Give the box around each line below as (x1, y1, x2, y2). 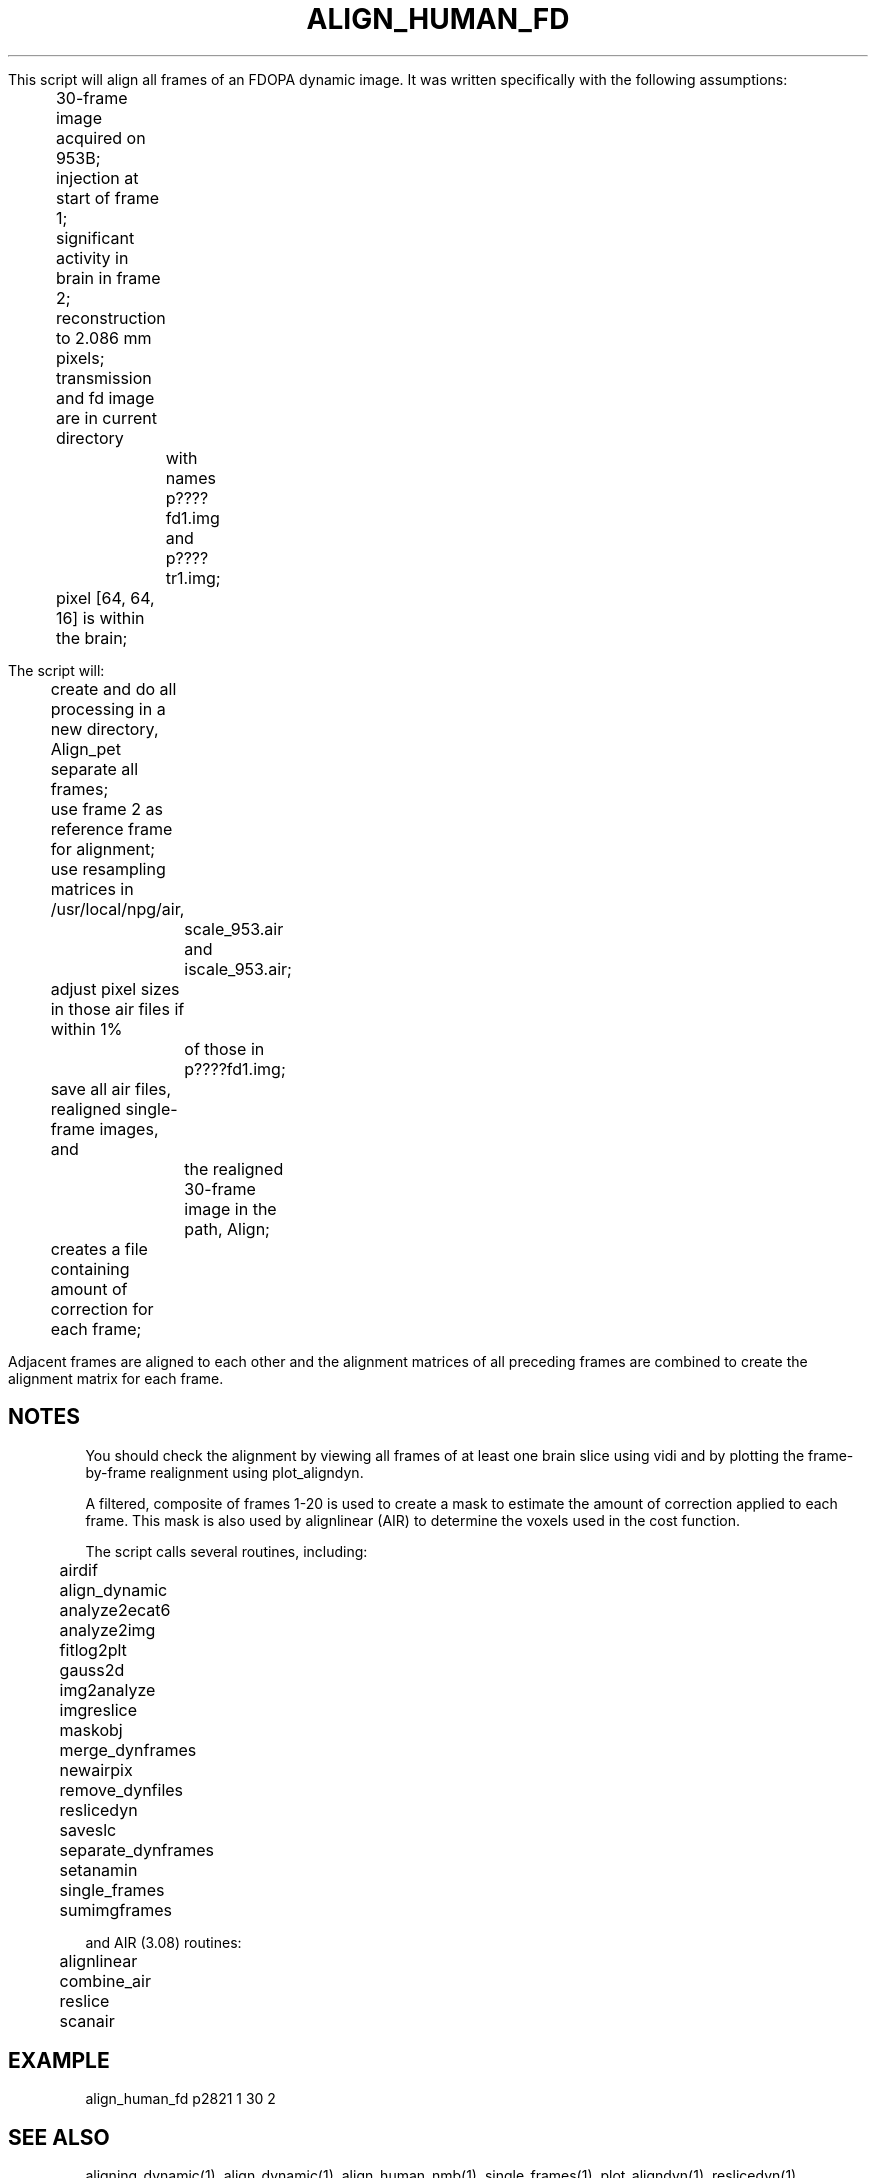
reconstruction (55, 307, 166, 328)
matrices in (50, 878, 134, 899)
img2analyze (59, 1679, 156, 1700)
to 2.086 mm (55, 327, 152, 348)
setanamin (59, 1859, 138, 1880)
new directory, (50, 718, 159, 739)
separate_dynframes (59, 1839, 215, 1860)
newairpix (59, 1759, 133, 1780)
